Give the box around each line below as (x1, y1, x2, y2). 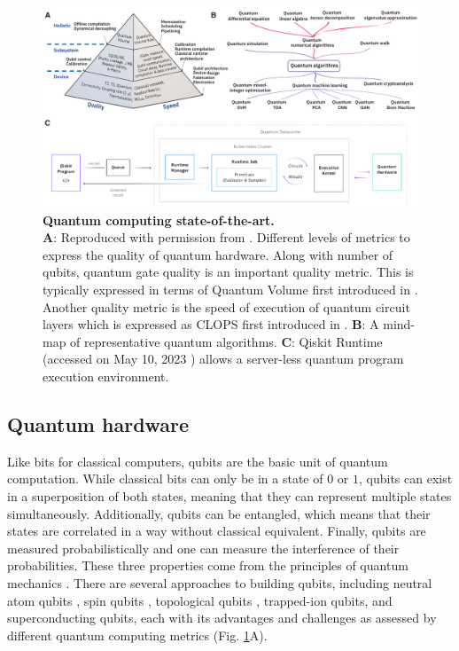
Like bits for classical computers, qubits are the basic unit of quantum (7, 451, 388, 470)
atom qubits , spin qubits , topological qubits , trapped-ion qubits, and (7, 591, 393, 609)
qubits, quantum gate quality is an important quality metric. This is (43, 263, 414, 281)
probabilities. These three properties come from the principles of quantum (7, 556, 408, 575)
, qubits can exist (359, 469, 453, 488)
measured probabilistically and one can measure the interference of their (7, 538, 400, 557)
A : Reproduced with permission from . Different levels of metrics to (43, 228, 410, 247)
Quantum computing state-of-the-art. (43, 210, 275, 229)
